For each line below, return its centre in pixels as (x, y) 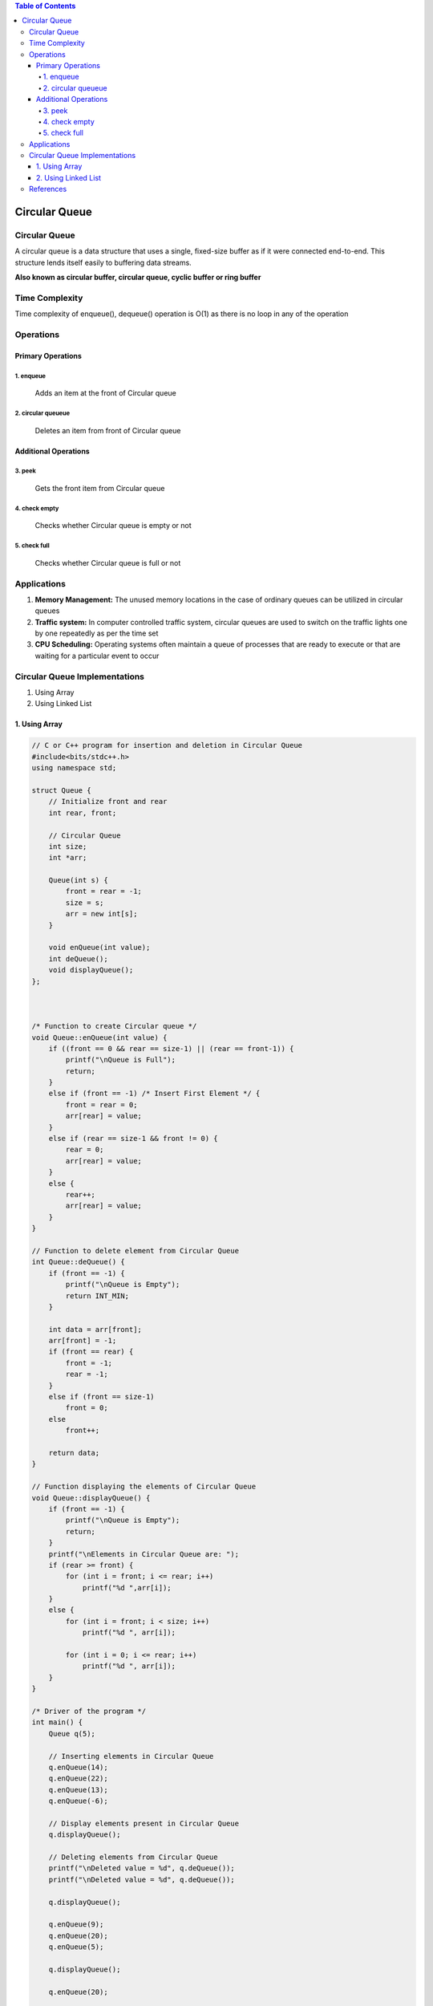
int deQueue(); (78, 958)
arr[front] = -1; (83, 1341)
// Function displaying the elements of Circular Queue (144, 1487)
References (48, 189)
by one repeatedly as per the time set (97, 633)
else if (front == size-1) (102, 1397)
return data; (74, 1453)
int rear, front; (83, 813)
